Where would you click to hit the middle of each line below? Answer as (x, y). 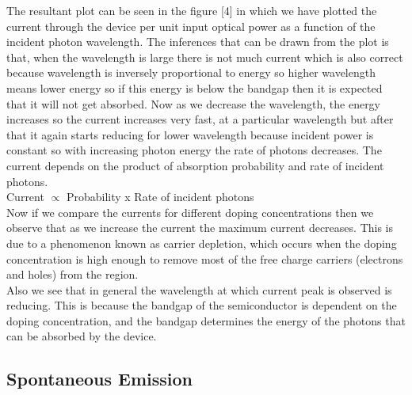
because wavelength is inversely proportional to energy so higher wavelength (191, 72)
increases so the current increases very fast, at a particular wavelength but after (200, 119)
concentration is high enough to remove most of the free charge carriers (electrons (205, 258)
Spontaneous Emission (99, 379)
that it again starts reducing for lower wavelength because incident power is (190, 134)
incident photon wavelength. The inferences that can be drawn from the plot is (198, 42)
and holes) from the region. (72, 274)
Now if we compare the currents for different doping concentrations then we (190, 212)
